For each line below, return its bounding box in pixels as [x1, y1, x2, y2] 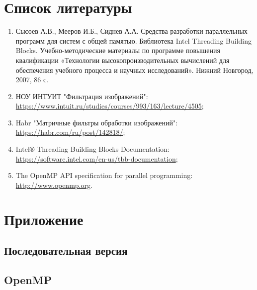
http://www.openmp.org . [15, 179, 92, 190]
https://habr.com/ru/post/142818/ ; [15, 127, 125, 137]
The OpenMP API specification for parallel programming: [15, 170, 193, 180]
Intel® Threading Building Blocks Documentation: [15, 144, 170, 154]
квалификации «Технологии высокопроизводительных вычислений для [15, 55, 230, 65]
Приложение [4, 209, 84, 229]
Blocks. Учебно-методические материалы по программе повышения [15, 45, 220, 56]
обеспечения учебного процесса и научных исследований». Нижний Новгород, [15, 64, 254, 75]
